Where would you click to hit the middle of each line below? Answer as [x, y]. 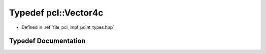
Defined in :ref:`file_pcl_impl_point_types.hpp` [68, 27]
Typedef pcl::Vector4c [56, 13]
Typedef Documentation [47, 41]
